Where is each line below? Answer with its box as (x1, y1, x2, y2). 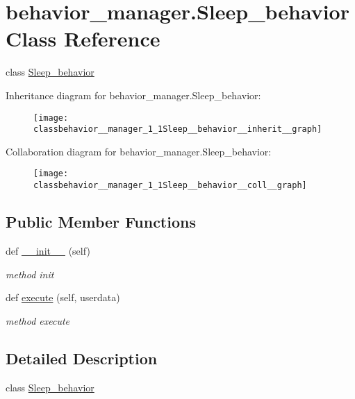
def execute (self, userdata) (6, 290, 120, 305)
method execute (6, 313, 70, 328)
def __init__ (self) (6, 243, 90, 257)
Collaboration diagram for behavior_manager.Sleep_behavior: (6, 144, 272, 158)
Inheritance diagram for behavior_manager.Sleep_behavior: (6, 87, 261, 102)
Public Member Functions (6, 211, 196, 232)
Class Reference (6, 24, 160, 53)
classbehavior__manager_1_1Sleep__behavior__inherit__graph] (33, 124, 322, 135)
